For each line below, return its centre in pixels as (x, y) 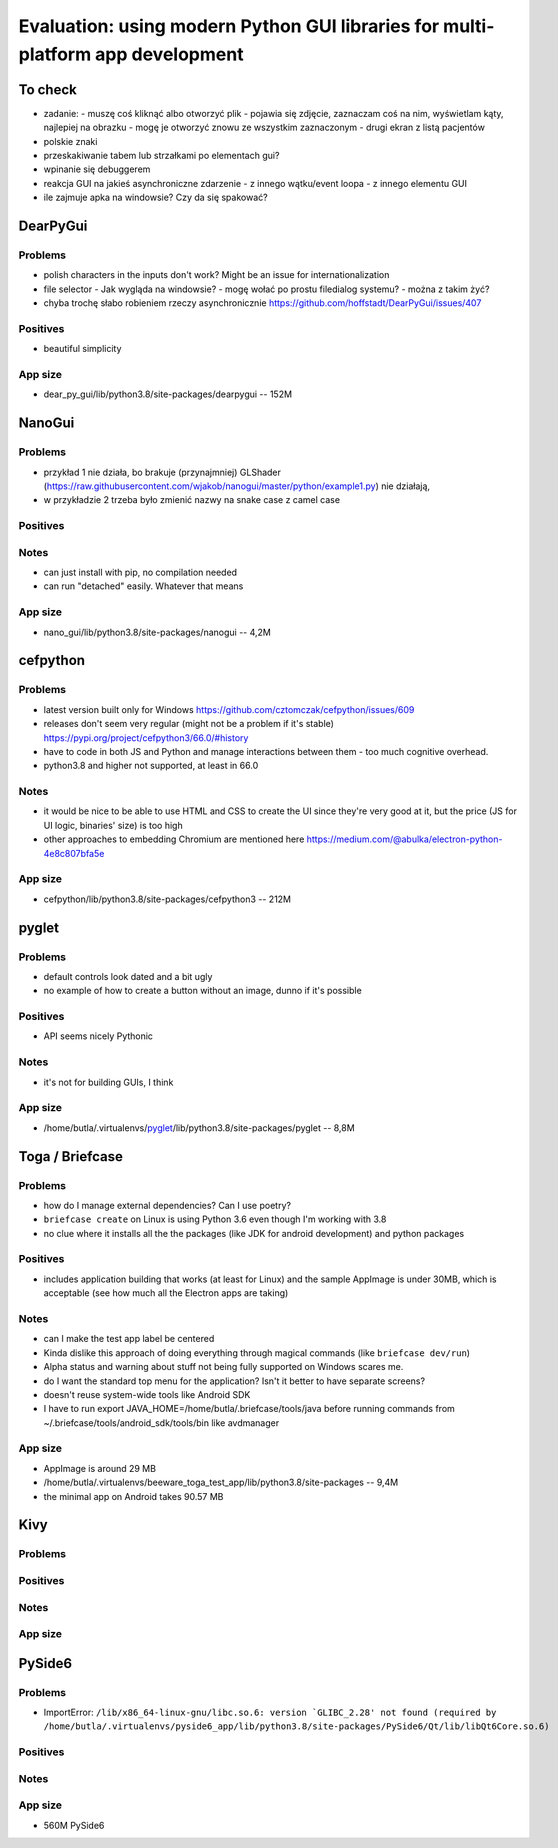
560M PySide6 (74, 1825)
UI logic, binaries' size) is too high (113, 825)
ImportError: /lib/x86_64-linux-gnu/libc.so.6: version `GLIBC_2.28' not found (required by (270, 1712)
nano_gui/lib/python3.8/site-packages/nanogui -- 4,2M (157, 632)
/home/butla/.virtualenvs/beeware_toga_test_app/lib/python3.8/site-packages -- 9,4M (221, 1482)
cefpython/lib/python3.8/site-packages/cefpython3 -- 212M (167, 899)
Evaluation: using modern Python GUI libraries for (229, 26)
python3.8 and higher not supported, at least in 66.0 (151, 766)
